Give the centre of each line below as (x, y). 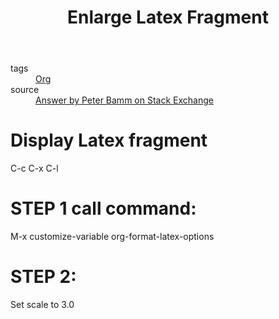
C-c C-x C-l (34, 168)
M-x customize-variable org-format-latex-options (112, 237)
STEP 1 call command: (103, 208)
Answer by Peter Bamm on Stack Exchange (124, 100)
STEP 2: (43, 277)
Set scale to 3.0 (42, 304)
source (25, 90)
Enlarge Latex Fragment (168, 17)
